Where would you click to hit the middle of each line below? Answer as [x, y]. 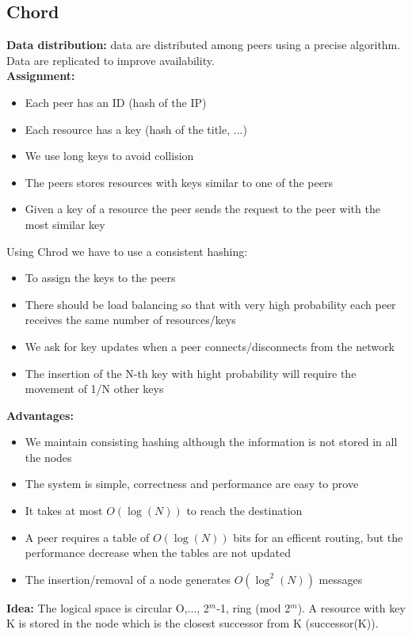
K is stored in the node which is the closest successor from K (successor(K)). [193, 623]
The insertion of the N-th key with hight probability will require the [191, 373]
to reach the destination [244, 511]
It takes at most [64, 511]
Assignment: [41, 76]
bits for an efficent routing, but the [318, 537]
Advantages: [40, 415]
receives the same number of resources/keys [130, 320]
